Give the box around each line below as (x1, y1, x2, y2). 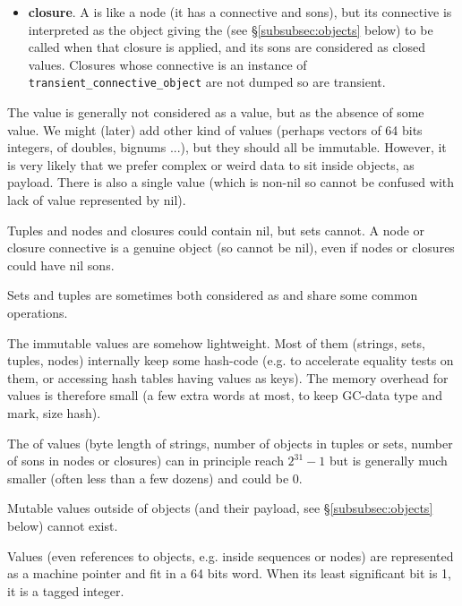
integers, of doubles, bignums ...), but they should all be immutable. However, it (7, 138, 447, 157)
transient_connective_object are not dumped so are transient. (28, 73, 386, 91)
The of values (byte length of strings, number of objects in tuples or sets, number (7, 433, 453, 452)
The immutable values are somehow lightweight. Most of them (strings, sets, (7, 333, 425, 352)
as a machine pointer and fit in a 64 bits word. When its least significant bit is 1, (7, 564, 451, 583)
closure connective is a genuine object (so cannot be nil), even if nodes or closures (7, 238, 455, 257)
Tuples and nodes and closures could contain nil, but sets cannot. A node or (7, 220, 425, 239)
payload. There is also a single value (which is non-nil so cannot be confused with (7, 173, 455, 192)
